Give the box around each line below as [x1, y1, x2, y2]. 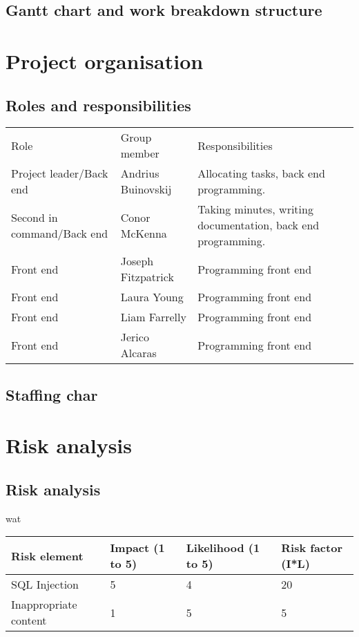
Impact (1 [110, 540, 165, 556]
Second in [11, 209, 58, 225]
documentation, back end [197, 217, 320, 234]
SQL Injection [11, 576, 79, 593]
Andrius [120, 165, 159, 182]
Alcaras [120, 345, 157, 361]
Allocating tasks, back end [197, 165, 325, 182]
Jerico [120, 329, 149, 345]
